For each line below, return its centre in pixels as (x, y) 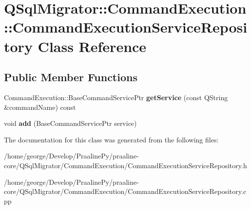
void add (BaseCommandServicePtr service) (70, 123)
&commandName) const (40, 107)
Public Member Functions (71, 77)
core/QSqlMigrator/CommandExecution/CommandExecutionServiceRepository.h (125, 165)
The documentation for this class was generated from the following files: (111, 139)
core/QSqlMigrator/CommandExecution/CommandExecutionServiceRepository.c (125, 191)
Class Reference (92, 46)
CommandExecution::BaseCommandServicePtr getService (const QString (116, 97)
